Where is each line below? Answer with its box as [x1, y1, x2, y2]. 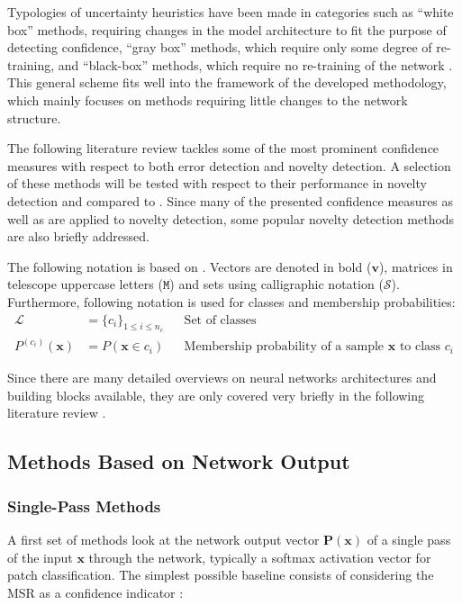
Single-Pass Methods [7, 494, 161, 517]
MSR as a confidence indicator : [7, 582, 184, 601]
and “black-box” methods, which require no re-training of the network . [58, 55, 453, 74]
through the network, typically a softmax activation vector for [88, 547, 431, 566]
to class [399, 340, 441, 354]
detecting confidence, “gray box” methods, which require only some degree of [7, 38, 432, 57]
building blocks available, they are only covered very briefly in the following [7, 385, 425, 404]
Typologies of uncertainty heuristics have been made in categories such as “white [7, 3, 454, 21]
